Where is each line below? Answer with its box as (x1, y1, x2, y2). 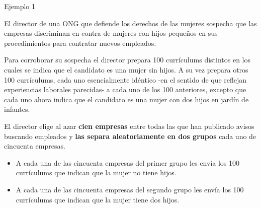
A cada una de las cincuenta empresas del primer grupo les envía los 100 (16, 157, 240, 168)
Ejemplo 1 (4, 1, 36, 11)
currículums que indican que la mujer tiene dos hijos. (16, 194, 180, 204)
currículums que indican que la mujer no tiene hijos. (16, 167, 177, 178)
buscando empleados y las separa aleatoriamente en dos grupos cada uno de (4, 130, 256, 141)
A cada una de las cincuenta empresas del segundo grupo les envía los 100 (16, 184, 244, 194)
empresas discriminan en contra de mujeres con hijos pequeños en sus (4, 28, 218, 38)
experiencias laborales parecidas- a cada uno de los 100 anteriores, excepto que (4, 84, 246, 95)
